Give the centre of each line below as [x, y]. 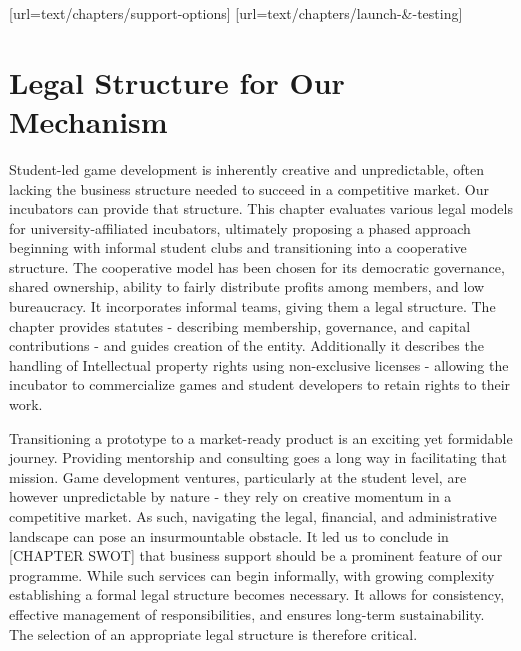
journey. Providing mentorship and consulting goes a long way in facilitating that [258, 457]
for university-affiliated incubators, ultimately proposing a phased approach [240, 227]
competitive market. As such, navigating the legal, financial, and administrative [253, 516]
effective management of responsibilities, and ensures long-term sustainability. [247, 613]
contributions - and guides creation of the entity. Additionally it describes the [246, 345]
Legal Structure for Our [177, 81]
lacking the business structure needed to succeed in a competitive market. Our [249, 188]
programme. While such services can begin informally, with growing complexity [252, 574]
